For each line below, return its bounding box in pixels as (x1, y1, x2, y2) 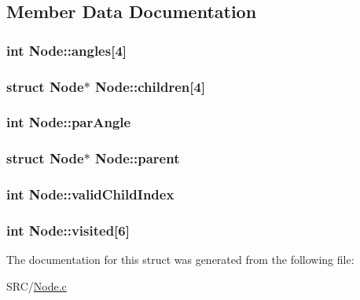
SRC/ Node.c (6, 277, 67, 294)
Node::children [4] (95, 76, 206, 96)
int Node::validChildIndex (6, 185, 174, 204)
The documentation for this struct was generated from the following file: (6, 251, 354, 268)
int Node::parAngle (6, 112, 131, 132)
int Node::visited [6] (6, 220, 130, 240)
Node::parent (95, 148, 180, 168)
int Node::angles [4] (6, 40, 127, 60)
